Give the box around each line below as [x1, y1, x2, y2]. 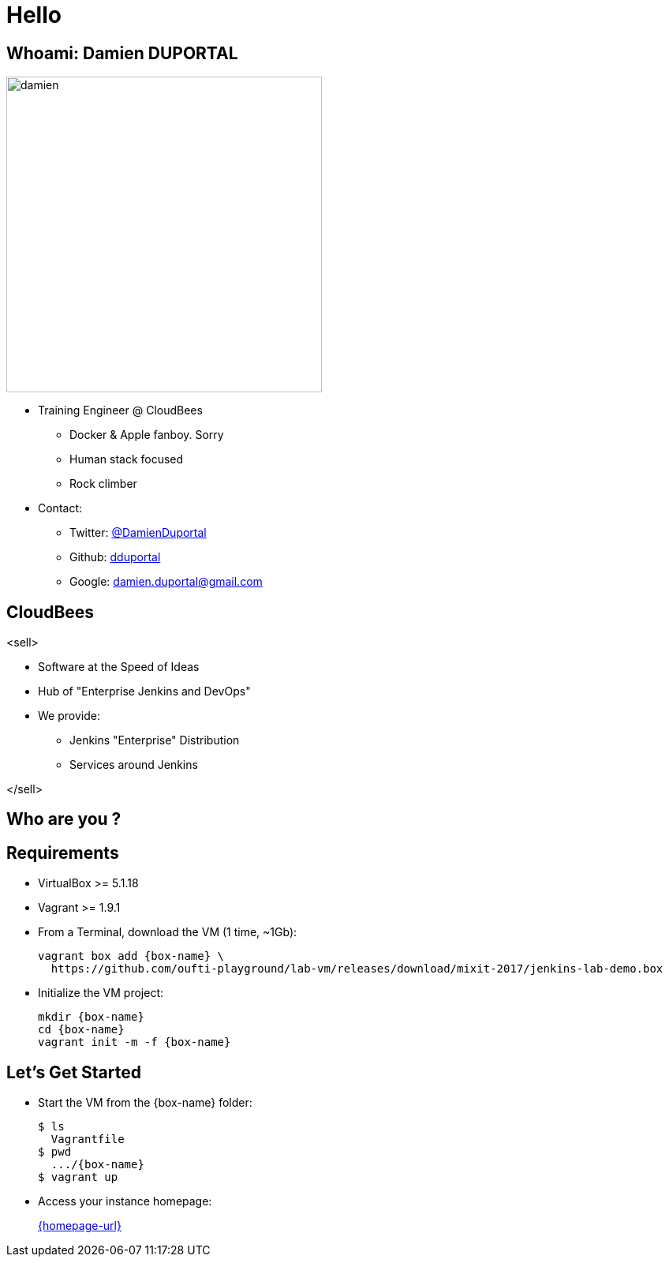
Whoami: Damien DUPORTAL [6, 43, 238, 63]
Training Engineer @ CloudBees [38, 403, 203, 418]
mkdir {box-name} [38, 1010, 144, 1024]
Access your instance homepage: [38, 1194, 212, 1209]
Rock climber [69, 477, 137, 491]
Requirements [6, 842, 119, 863]
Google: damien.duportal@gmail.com [69, 575, 263, 589]
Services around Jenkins [69, 758, 198, 772]
